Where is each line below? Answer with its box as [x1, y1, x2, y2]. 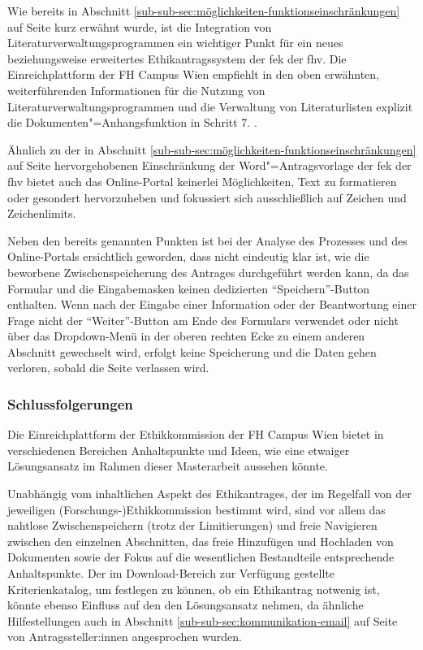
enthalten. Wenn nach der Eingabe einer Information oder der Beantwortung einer [7, 296, 417, 313]
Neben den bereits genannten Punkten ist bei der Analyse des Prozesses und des [7, 232, 408, 249]
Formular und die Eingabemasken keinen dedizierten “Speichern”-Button [7, 279, 370, 297]
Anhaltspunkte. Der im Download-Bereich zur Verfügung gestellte [7, 565, 335, 582]
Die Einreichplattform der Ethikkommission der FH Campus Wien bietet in [7, 426, 384, 443]
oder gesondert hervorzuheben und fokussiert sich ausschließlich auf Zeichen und [7, 188, 407, 206]
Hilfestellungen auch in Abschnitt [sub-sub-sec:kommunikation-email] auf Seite [7, 612, 398, 629]
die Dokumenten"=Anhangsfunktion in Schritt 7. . [7, 114, 257, 131]
